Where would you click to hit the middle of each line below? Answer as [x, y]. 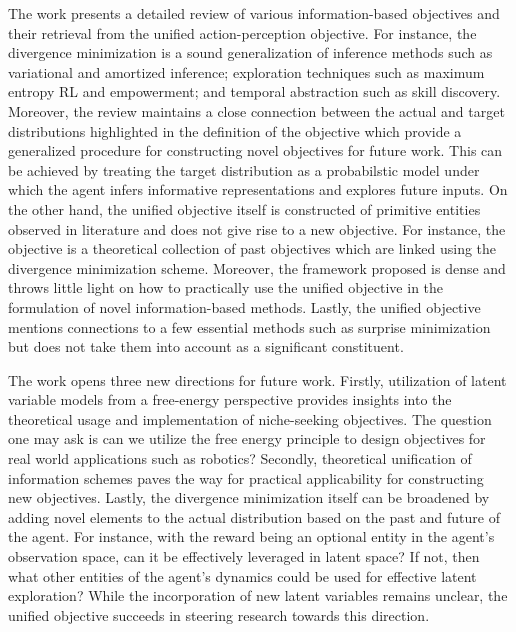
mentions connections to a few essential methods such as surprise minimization [249, 326]
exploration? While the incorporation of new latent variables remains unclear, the [258, 595]
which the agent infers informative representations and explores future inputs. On [258, 189]
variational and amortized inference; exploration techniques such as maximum [246, 71]
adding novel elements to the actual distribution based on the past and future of [254, 516]
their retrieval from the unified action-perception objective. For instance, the [242, 32]
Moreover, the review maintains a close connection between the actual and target [256, 110]
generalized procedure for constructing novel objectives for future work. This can [255, 150]
